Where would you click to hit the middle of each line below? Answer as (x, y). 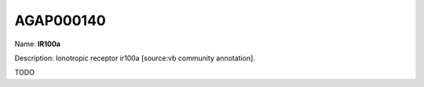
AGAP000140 (60, 20)
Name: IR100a (37, 44)
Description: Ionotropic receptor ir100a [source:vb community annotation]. (135, 58)
